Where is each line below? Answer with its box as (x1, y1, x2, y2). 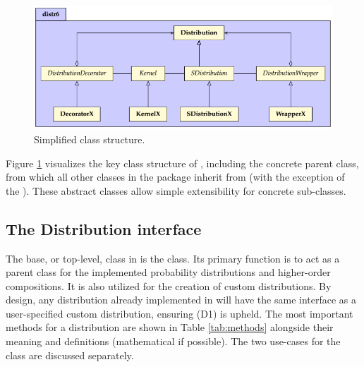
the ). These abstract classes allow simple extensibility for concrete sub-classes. (6, 183, 346, 198)
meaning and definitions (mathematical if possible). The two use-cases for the (6, 334, 341, 349)
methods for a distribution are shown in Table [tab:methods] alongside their (6, 320, 334, 335)
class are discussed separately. (6, 347, 134, 362)
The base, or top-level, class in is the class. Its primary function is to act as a (6, 251, 340, 265)
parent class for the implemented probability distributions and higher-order (6, 265, 331, 279)
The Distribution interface (6, 217, 202, 239)
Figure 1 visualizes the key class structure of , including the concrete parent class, (6, 155, 359, 170)
